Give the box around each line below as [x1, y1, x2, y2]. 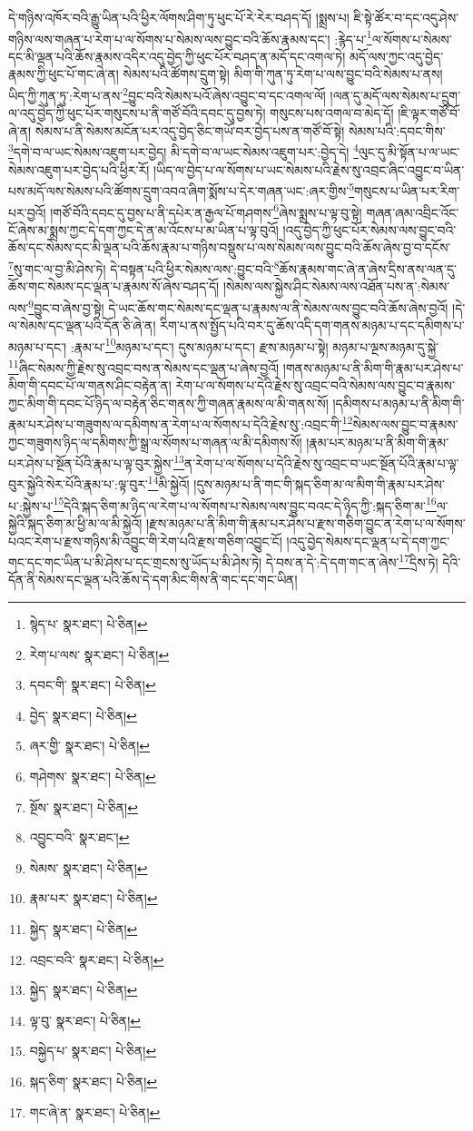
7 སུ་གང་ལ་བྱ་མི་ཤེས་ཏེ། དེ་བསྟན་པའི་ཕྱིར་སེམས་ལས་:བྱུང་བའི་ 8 [8, 257, 280, 278]
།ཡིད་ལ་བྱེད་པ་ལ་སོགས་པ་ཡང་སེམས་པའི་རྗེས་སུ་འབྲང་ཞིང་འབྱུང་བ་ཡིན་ [153, 160, 465, 179]
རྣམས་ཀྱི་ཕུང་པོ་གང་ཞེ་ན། [8, 64, 119, 84]
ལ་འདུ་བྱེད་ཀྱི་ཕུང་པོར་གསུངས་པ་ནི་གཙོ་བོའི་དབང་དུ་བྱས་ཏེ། [8, 103, 266, 123]
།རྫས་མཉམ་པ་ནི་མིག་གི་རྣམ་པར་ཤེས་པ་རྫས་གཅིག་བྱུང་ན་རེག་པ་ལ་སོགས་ [146, 513, 466, 532]
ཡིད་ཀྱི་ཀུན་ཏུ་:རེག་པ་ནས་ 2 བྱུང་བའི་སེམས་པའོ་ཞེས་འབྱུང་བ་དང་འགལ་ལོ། [8, 84, 326, 104]
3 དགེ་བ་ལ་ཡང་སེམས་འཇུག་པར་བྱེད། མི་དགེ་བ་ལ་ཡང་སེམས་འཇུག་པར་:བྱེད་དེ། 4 [8, 140, 359, 162]
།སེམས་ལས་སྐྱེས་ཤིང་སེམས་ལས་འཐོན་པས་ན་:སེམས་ [222, 277, 450, 296]
